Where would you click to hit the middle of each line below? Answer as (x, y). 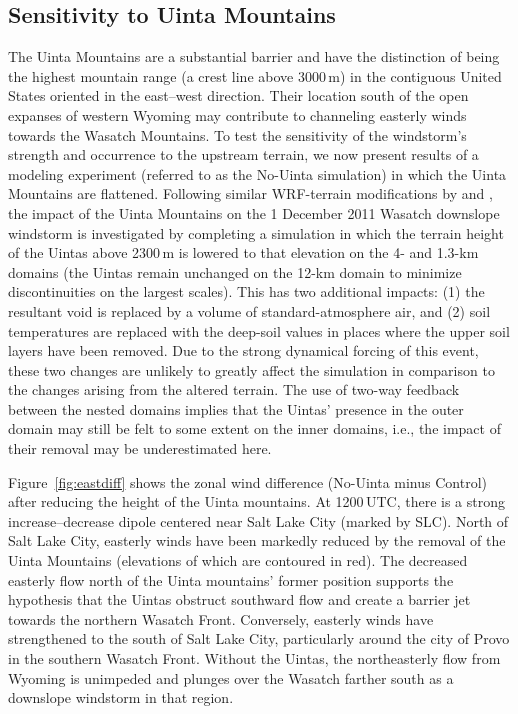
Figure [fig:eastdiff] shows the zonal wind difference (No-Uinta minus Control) (247, 481)
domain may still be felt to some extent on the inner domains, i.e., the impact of (254, 428)
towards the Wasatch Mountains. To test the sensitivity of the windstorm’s (237, 134)
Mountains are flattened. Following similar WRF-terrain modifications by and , (250, 193)
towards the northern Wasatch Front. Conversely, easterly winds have (221, 618)
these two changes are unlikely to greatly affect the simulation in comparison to (251, 369)
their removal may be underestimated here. (140, 448)
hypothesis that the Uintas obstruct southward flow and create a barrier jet (239, 599)
